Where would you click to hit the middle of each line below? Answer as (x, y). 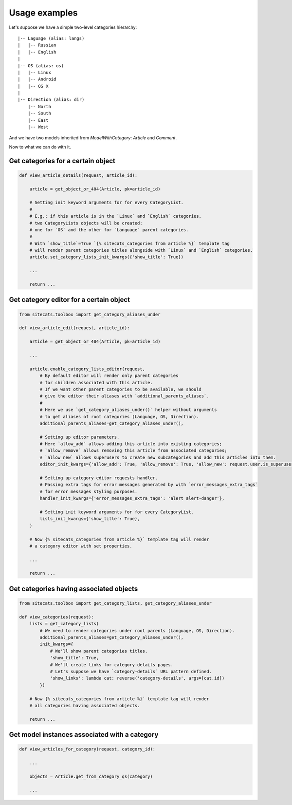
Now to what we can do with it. (40, 147)
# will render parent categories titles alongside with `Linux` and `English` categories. (141, 250)
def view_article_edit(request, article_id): (74, 328)
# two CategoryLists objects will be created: (86, 223)
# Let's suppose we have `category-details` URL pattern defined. (131, 671)
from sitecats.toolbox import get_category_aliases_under (90, 314)
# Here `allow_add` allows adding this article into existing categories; (131, 444)
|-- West (38, 127)
